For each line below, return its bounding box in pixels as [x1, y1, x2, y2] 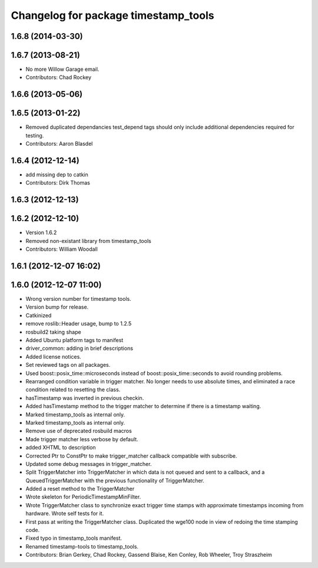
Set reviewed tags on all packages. [25, 362, 111, 369]
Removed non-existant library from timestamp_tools [25, 237, 151, 244]
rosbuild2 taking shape [25, 328, 82, 336]
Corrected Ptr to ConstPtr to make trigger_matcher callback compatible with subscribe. [25, 452, 238, 459]
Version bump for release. [25, 304, 89, 311]
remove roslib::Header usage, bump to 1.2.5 [25, 320, 132, 327]
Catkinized [25, 311, 52, 319]
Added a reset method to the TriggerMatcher [25, 485, 135, 493]
